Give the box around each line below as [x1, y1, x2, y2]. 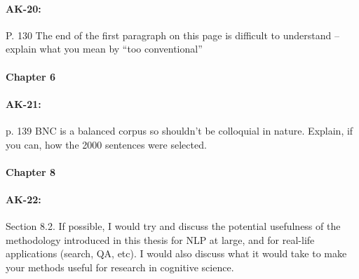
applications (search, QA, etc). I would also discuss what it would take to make [6, 246, 347, 261]
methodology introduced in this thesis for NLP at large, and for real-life [6, 232, 315, 247]
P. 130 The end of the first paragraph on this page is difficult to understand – [6, 27, 339, 42]
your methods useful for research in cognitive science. [6, 259, 234, 274]
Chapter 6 [6, 69, 56, 83]
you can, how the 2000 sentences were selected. [6, 137, 207, 151]
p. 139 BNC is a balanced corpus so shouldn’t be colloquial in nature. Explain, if [6, 123, 353, 137]
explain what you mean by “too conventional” [6, 41, 203, 56]
